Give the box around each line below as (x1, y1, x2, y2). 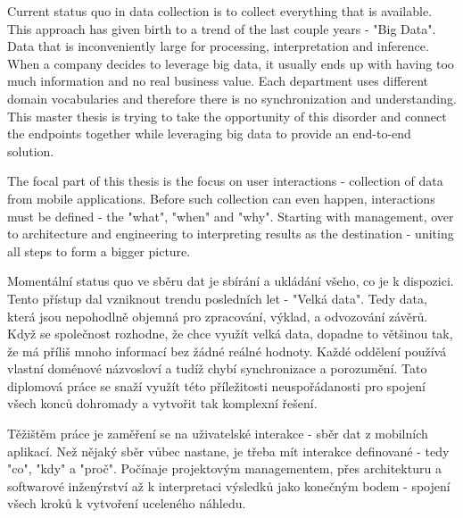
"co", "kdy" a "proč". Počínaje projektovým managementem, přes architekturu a (7, 459, 442, 478)
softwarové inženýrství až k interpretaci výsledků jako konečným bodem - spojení (7, 476, 451, 495)
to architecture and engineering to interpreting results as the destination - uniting (7, 224, 454, 243)
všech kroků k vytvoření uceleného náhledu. (7, 494, 246, 513)
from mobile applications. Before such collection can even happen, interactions (7, 188, 435, 207)
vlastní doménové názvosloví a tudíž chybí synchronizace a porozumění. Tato (7, 359, 427, 378)
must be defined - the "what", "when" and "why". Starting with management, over (7, 206, 454, 225)
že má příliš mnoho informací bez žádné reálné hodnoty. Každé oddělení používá (7, 341, 447, 360)
